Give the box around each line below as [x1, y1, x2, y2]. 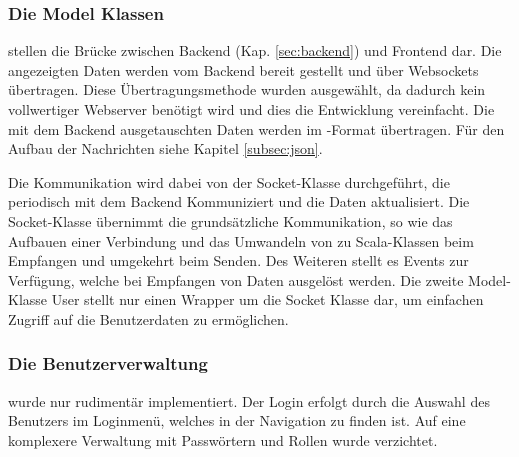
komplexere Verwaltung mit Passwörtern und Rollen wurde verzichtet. [8, 429, 438, 450]
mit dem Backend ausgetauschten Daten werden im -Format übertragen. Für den [8, 118, 505, 139]
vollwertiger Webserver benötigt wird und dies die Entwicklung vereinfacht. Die [8, 99, 495, 119]
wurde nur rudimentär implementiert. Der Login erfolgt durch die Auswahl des [8, 390, 490, 411]
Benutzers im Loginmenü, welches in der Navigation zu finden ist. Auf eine [8, 410, 466, 431]
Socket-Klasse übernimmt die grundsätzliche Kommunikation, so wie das [8, 210, 453, 231]
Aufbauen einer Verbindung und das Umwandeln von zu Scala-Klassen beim [8, 230, 474, 251]
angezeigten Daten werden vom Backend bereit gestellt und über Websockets [8, 59, 479, 80]
